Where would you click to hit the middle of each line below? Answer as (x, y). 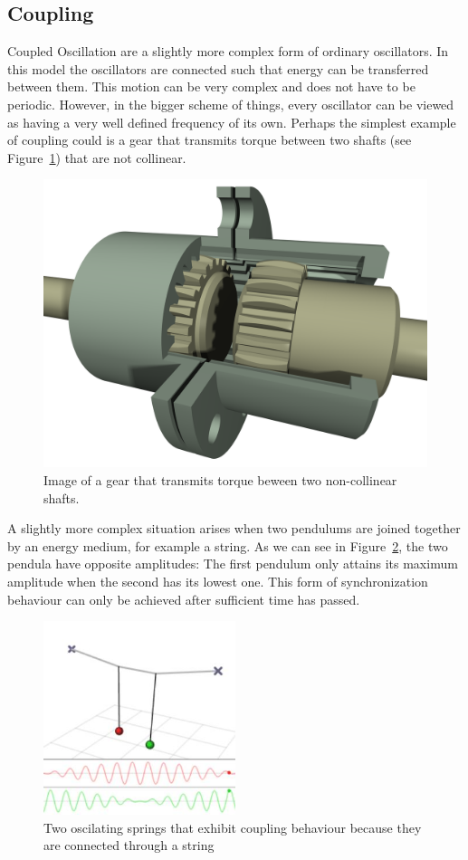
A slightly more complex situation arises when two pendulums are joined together (234, 528)
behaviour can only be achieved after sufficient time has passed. (184, 599)
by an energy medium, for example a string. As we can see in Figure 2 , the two (228, 545)
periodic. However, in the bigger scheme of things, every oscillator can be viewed (231, 104)
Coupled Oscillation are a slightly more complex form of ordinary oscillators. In (228, 51)
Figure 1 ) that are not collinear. (97, 157)
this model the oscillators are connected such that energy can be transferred (218, 68)
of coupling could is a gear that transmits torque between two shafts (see (210, 140)
